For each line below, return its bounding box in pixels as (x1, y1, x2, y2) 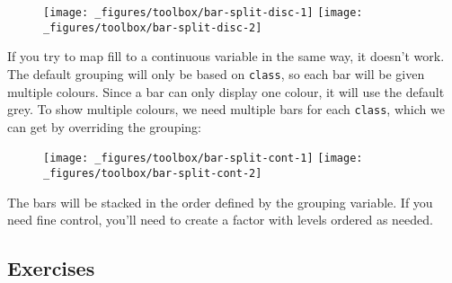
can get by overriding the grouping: (7, 117, 201, 136)
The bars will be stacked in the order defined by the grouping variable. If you (7, 192, 433, 211)
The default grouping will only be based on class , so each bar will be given (7, 64, 425, 83)
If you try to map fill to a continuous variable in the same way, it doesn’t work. (7, 47, 445, 66)
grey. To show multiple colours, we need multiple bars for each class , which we (7, 100, 445, 119)
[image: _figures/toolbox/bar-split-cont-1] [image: (43, 152, 363, 165)
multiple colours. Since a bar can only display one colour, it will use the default (7, 82, 445, 101)
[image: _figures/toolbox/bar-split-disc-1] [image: (43, 6, 363, 19)
